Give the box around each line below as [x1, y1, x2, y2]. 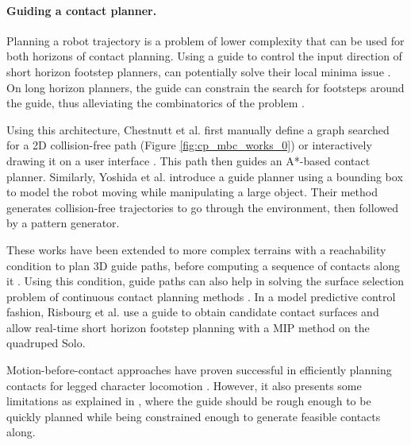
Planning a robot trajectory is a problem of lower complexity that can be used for [6, 32, 405, 48]
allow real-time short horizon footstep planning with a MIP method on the [6, 319, 370, 335]
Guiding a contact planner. [6, 2, 157, 18]
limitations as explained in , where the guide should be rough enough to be [6, 393, 371, 409]
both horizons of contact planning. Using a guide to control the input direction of [6, 48, 402, 64]
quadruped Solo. [6, 335, 86, 351]
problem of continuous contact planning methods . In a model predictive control [6, 288, 396, 304]
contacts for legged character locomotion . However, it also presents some [6, 377, 362, 393]
